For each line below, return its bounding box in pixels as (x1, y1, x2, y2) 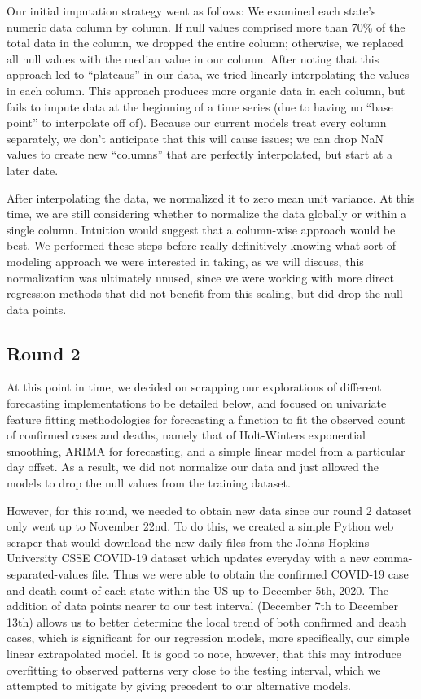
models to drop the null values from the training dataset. (7, 474, 291, 491)
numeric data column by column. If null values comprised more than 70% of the (7, 18, 406, 35)
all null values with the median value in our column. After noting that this (7, 50, 379, 67)
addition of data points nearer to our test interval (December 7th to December (7, 597, 399, 614)
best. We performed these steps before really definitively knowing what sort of (7, 237, 397, 254)
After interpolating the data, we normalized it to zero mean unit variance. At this (7, 189, 415, 206)
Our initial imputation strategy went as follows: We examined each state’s (7, 2, 376, 19)
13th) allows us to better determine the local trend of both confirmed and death (7, 613, 406, 630)
